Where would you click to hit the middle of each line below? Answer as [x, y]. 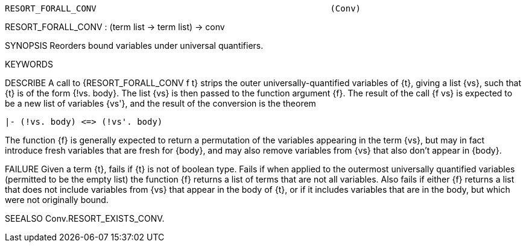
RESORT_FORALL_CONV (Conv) [183, 8]
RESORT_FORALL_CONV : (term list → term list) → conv [115, 27]
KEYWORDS [29, 64]
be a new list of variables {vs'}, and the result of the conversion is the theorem [160, 103]
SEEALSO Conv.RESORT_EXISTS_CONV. [85, 218]
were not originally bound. [57, 200]
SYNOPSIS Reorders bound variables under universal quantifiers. [134, 45]
